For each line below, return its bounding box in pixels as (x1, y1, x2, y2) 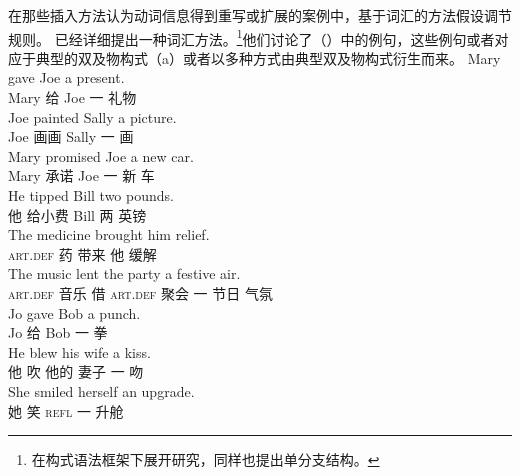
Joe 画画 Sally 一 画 (8, 126, 134, 147)
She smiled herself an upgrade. (8, 380, 195, 401)
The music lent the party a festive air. (8, 263, 241, 284)
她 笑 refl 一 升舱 (8, 400, 124, 421)
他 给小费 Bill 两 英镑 (8, 204, 147, 225)
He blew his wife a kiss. (8, 341, 151, 362)
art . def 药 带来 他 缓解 (8, 243, 157, 264)
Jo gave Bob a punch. (8, 302, 141, 323)
